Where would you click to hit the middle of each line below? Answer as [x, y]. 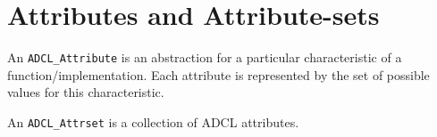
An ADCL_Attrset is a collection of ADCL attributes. [153, 121]
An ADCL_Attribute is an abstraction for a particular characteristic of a [205, 57]
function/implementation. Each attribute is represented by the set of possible [218, 74]
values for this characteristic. [86, 92]
